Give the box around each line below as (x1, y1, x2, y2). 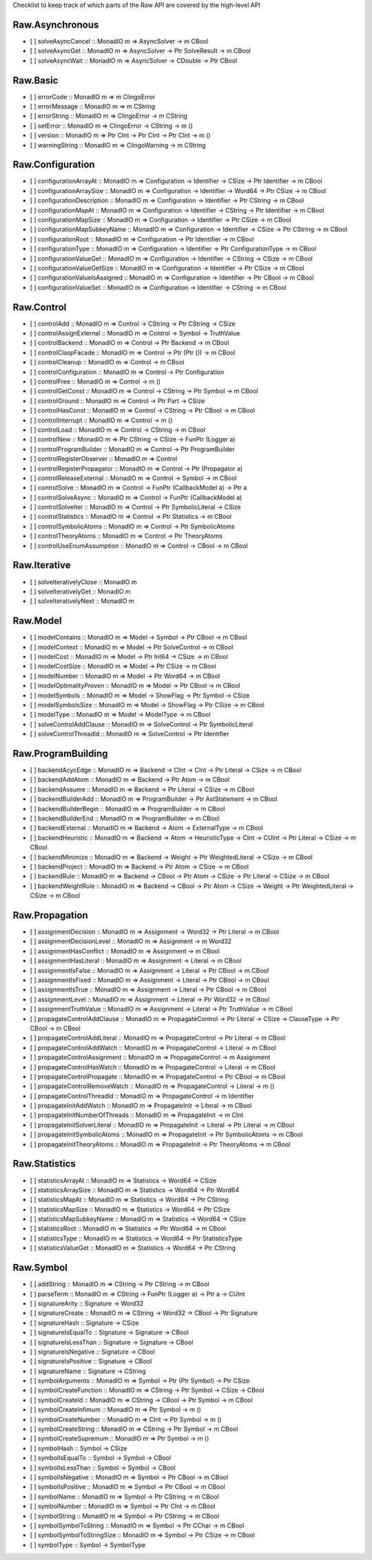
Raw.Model (12, 615, 62, 627)
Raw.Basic (12, 75, 59, 86)
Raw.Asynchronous (12, 19, 99, 30)
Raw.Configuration (12, 159, 96, 170)
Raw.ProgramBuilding (12, 747, 108, 759)
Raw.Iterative (12, 560, 71, 571)
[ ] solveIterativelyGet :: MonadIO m (30, 587, 131, 595)
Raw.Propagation (12, 909, 89, 921)
